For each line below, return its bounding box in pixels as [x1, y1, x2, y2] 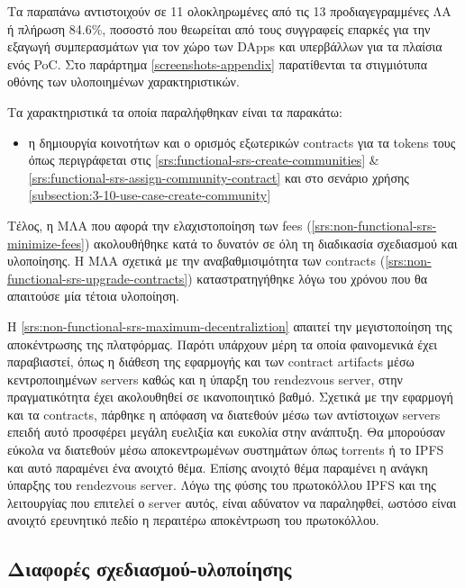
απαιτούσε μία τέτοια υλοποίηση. [7, 286, 179, 305]
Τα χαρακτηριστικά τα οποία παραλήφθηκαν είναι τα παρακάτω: [7, 102, 342, 121]
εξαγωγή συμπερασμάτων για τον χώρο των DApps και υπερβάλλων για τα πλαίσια [7, 37, 442, 56]
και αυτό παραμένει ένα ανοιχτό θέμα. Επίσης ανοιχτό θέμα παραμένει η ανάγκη [7, 457, 428, 476]
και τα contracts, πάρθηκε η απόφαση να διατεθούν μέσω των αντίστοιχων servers [7, 404, 441, 423]
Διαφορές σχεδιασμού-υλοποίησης [7, 555, 292, 583]
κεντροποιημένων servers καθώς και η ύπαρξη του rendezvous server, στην [7, 369, 403, 388]
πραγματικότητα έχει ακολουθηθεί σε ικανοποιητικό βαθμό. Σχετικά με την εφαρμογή [7, 387, 453, 406]
